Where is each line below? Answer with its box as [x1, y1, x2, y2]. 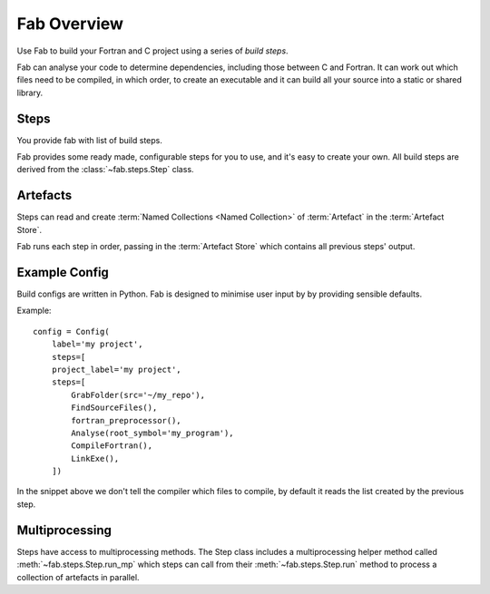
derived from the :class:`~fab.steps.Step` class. [16, 164, 194, 175]
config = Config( [33, 326, 110, 336]
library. [16, 87, 44, 98]
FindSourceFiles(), [71, 403, 158, 413]
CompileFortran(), [71, 441, 153, 451]
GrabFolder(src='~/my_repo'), [71, 390, 206, 400]
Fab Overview [16, 14, 124, 34]
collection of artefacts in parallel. [16, 571, 140, 582]
